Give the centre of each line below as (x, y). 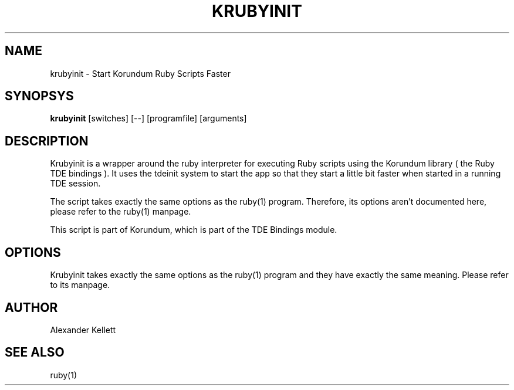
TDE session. (75, 184)
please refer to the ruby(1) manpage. (121, 212)
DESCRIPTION (47, 141)
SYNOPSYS (39, 96)
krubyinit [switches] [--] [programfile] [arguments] (148, 118)
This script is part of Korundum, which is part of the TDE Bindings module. (194, 230)
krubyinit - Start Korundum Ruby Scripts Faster (140, 73)
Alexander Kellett (83, 330)
